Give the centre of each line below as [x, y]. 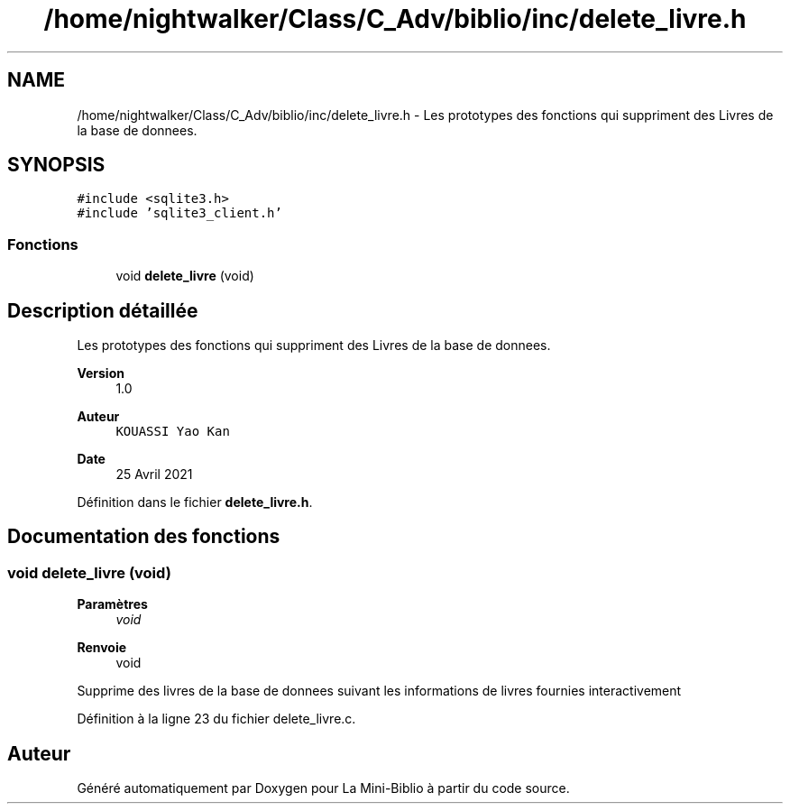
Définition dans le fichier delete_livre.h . [195, 502]
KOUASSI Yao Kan [173, 432]
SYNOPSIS [56, 165]
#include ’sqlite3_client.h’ [179, 213]
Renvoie [102, 648]
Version [101, 373]
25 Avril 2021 [154, 475]
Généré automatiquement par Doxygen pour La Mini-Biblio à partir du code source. [323, 788]
